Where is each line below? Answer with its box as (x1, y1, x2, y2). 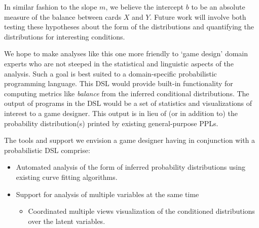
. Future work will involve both (150, 11, 246, 22)
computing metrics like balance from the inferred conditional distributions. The (4, 88, 249, 98)
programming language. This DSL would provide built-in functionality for (4, 78, 233, 89)
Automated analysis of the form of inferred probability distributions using (16, 162, 245, 172)
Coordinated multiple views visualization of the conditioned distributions (28, 206, 255, 216)
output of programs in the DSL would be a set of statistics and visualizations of (4, 98, 252, 108)
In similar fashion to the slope (4, 2, 97, 12)
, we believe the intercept (105, 2, 184, 12)
